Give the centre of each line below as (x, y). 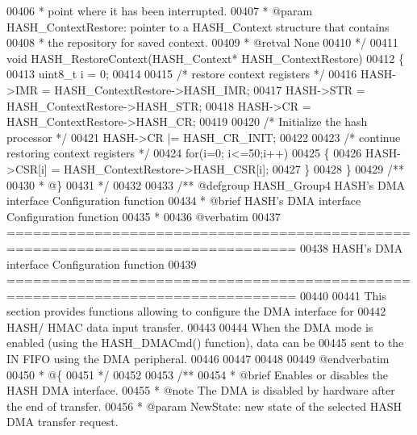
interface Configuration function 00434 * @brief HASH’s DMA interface (184, 201)
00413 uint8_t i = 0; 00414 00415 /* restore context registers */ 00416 (182, 74)
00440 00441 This (343, 295)
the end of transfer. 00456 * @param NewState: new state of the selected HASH (204, 406)
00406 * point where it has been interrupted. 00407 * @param (160, 10)
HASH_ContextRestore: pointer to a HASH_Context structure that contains (198, 26)
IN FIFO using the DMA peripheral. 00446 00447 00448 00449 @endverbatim (198, 359)
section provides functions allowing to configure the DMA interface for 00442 (196, 311)
